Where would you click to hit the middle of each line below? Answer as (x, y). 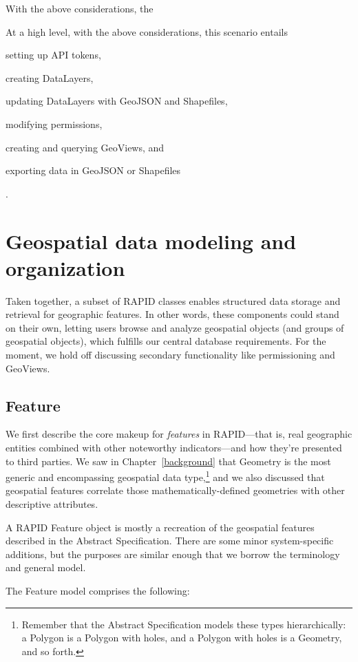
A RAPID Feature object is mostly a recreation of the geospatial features (160, 527)
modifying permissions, (54, 124)
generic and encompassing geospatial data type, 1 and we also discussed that (165, 476)
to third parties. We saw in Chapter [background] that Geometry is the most (168, 461)
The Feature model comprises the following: (98, 591)
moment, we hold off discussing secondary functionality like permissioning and (170, 355)
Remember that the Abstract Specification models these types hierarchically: (184, 624)
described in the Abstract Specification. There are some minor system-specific (170, 541)
